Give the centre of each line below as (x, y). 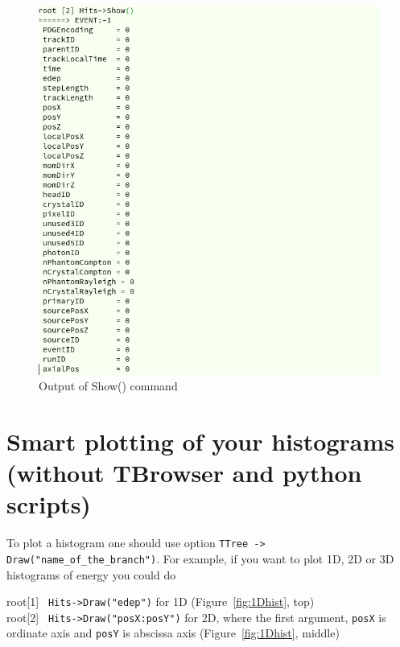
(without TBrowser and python (184, 473)
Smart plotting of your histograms (200, 441)
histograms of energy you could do (91, 574)
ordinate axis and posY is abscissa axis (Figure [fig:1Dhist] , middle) (173, 633)
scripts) (49, 504)
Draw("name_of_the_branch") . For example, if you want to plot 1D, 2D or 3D (200, 558)
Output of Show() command (108, 386)
